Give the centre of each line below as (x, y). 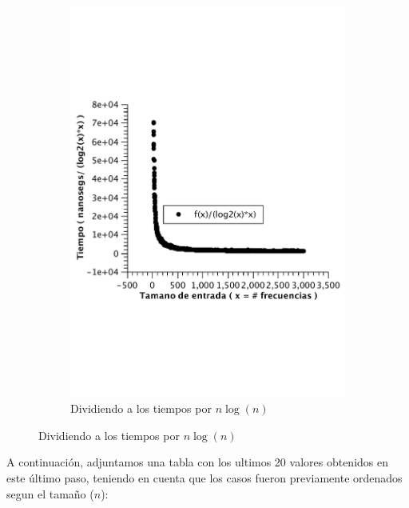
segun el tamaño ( (50, 493)
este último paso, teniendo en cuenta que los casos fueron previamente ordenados (204, 477)
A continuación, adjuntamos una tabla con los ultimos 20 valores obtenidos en (197, 462)
